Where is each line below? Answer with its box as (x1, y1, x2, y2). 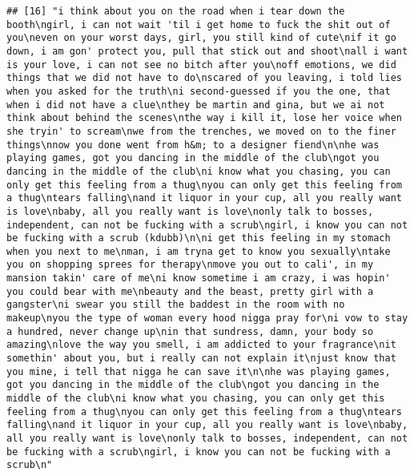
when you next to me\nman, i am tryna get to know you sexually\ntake (6, 245, 391, 257)
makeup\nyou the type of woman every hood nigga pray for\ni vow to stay (6, 313, 408, 325)
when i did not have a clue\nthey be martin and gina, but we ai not (6, 99, 385, 111)
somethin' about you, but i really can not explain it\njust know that (6, 353, 396, 365)
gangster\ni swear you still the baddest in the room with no (6, 299, 345, 311)
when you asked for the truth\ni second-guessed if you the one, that (6, 85, 391, 97)
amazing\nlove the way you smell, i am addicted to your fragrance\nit (6, 339, 396, 351)
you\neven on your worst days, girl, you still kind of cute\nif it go (6, 32, 396, 44)
